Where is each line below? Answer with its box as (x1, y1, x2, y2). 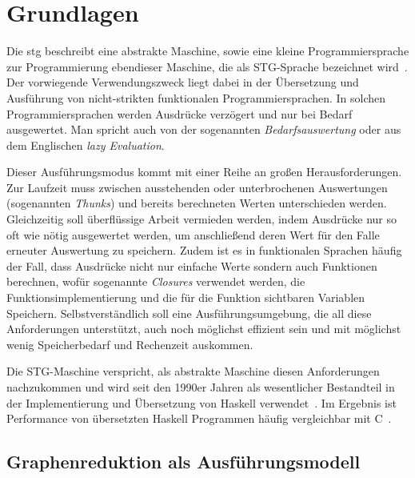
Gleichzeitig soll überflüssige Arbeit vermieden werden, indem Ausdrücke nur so (6, 211, 397, 227)
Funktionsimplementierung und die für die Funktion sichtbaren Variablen (6, 289, 365, 306)
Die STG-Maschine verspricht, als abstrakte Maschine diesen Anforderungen (6, 363, 380, 380)
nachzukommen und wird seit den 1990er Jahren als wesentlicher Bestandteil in (6, 379, 395, 395)
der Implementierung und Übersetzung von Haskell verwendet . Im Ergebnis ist (6, 394, 397, 411)
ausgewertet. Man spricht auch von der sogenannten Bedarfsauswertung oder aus (6, 121, 401, 138)
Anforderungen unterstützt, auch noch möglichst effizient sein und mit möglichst (6, 320, 401, 337)
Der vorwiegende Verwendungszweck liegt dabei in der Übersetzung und (6, 74, 359, 90)
